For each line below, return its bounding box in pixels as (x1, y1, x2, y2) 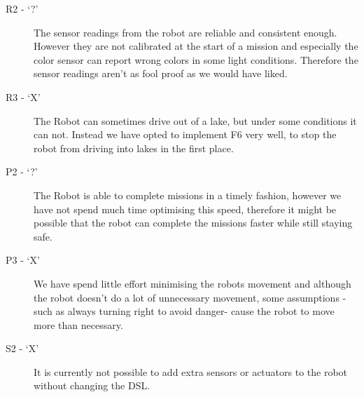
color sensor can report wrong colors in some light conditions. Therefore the (34, 52, 358, 67)
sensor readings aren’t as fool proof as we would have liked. (34, 66, 288, 81)
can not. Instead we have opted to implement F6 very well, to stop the (34, 127, 337, 142)
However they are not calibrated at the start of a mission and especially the (34, 39, 358, 53)
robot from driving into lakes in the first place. (34, 140, 234, 155)
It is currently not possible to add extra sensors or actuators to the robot (34, 364, 348, 379)
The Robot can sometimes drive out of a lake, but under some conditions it (34, 113, 357, 128)
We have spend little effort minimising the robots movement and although (34, 276, 351, 290)
